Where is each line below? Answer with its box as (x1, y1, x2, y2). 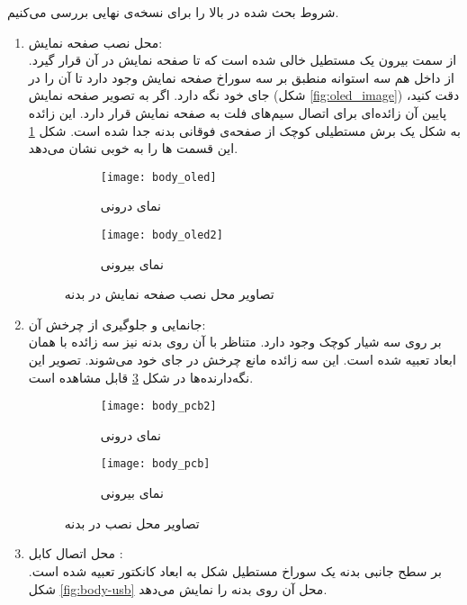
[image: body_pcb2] (100, 400, 217, 413)
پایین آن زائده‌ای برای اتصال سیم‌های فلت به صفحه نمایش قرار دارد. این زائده (28, 103, 447, 122)
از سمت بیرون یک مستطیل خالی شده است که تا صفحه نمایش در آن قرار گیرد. (28, 50, 457, 69)
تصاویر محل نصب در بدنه (64, 513, 200, 532)
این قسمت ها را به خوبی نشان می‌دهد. (28, 139, 238, 158)
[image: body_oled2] (100, 229, 223, 241)
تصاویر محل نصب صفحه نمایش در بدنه (64, 284, 274, 303)
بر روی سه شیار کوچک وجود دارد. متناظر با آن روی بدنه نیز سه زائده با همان (28, 332, 442, 351)
